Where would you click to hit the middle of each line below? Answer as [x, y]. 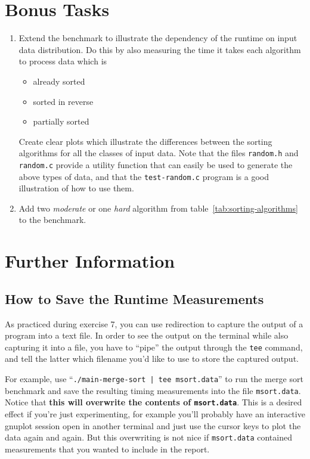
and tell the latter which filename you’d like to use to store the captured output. [152, 359]
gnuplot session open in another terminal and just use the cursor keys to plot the [153, 425]
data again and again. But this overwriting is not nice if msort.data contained [148, 437]
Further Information [90, 261]
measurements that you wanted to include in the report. [107, 449]
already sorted [59, 81]
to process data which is [63, 61]
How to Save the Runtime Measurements [134, 298]
